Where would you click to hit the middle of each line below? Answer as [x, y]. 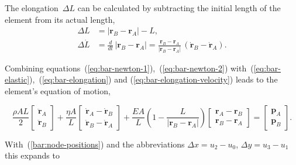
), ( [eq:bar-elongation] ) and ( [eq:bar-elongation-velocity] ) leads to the [154, 79]
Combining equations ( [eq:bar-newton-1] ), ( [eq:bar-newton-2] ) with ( [129, 68]
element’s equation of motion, [58, 90]
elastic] [17, 79]
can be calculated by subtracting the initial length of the [179, 8]
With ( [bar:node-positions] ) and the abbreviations [95, 144]
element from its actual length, [60, 19]
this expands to [32, 155]
